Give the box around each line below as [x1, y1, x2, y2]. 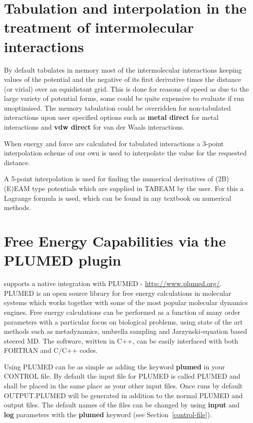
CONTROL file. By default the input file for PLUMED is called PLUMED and [4, 371, 241, 381]
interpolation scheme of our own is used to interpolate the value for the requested [4, 148, 247, 158]
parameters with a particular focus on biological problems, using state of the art [4, 316, 243, 327]
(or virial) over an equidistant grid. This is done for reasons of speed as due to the [4, 83, 249, 94]
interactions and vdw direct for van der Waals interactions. [4, 122, 185, 132]
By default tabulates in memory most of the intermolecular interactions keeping [4, 64, 242, 75]
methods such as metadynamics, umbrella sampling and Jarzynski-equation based [4, 326, 247, 336]
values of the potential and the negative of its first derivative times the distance [4, 74, 241, 84]
